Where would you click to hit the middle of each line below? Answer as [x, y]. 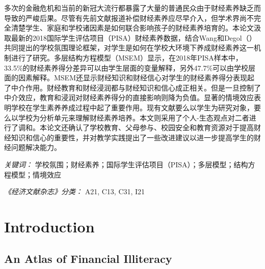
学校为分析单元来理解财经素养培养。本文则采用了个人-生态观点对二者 [134, 117]
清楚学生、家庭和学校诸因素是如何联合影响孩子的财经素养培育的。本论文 [132, 28]
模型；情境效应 [36, 174]
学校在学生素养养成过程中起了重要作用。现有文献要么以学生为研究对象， [132, 107]
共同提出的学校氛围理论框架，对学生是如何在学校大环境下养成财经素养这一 [129, 48]
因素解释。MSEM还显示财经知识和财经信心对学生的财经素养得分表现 [132, 78]
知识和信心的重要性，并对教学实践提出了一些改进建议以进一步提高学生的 [132, 137]
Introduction [49, 226]
